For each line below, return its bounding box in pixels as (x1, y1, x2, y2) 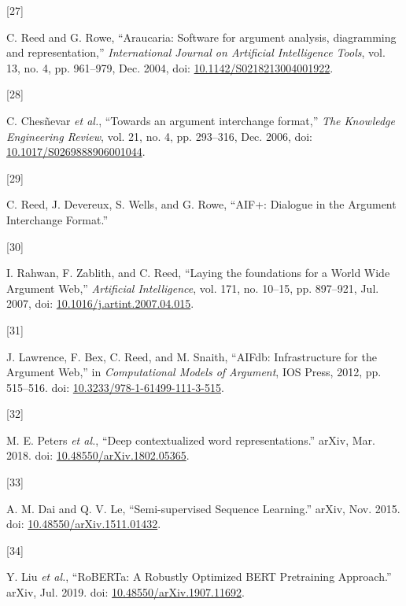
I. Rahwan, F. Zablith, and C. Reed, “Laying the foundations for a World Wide (6, 264, 390, 281)
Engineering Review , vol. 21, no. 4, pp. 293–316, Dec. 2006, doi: (6, 127, 313, 144)
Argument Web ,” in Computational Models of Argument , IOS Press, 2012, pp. (6, 364, 382, 380)
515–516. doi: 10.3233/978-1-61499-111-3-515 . (6, 379, 224, 395)
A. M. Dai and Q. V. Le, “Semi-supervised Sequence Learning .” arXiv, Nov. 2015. (6, 500, 400, 516)
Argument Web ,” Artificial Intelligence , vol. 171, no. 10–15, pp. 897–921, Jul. (6, 279, 379, 296)
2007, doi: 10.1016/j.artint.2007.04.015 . (6, 295, 194, 312)
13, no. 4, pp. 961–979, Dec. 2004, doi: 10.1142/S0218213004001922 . (6, 59, 334, 76)
